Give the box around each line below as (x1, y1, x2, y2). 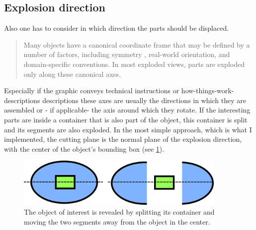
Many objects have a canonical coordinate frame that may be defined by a (23, 39, 250, 50)
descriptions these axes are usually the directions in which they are (42, 95, 246, 105)
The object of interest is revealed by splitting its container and (24, 206, 215, 217)
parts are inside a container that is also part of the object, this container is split (4, 114, 248, 124)
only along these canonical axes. (23, 68, 121, 79)
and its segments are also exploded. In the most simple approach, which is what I (4, 124, 252, 134)
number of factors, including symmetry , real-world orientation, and (23, 49, 230, 59)
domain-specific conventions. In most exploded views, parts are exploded (23, 58, 245, 69)
